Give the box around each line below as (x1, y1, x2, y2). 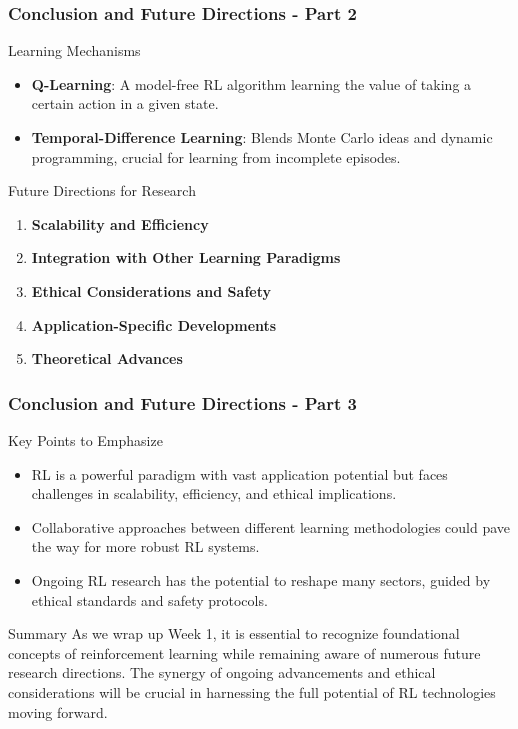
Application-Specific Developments (31, 314, 277, 335)
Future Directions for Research (8, 180, 196, 201)
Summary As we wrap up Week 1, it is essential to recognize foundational (8, 623, 460, 644)
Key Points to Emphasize (8, 429, 163, 450)
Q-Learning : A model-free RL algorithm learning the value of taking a (31, 73, 472, 94)
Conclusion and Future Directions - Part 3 (8, 390, 357, 415)
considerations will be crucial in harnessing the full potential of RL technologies (8, 681, 496, 702)
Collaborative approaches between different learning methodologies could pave (31, 516, 511, 537)
